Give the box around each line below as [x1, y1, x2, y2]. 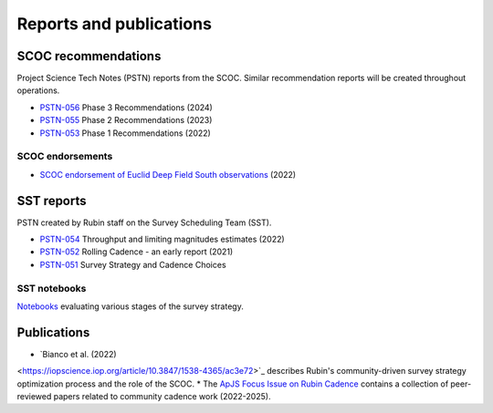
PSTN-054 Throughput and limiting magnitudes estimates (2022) [39, 233, 285, 245]
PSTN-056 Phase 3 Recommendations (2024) [39, 101, 214, 113]
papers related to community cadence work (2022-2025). [53, 391, 271, 402]
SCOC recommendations [16, 48, 162, 64]
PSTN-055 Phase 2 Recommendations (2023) [39, 115, 213, 126]
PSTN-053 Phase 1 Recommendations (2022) [39, 128, 212, 139]
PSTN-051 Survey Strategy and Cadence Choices [39, 259, 227, 270]
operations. [16, 85, 60, 96]
